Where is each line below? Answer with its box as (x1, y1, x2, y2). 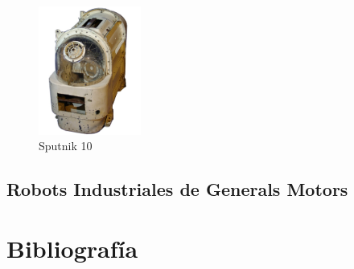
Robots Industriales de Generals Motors (6, 177, 348, 202)
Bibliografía (6, 231, 138, 264)
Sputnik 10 (39, 137, 93, 154)
